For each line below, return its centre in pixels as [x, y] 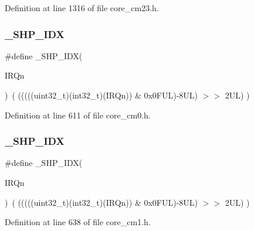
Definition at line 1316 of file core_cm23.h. [82, 8]
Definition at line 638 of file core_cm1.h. [78, 222]
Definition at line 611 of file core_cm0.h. [78, 115]
